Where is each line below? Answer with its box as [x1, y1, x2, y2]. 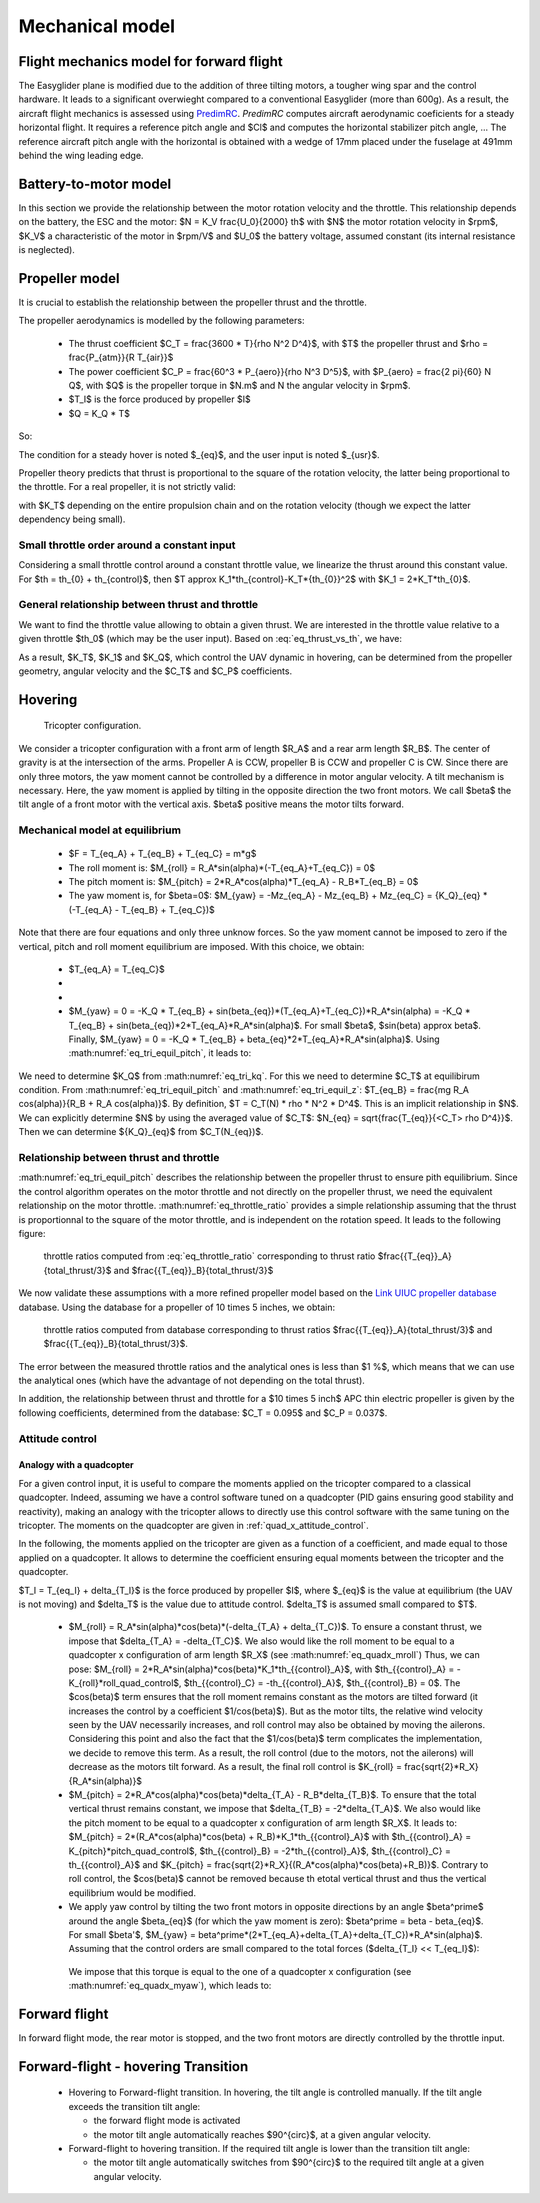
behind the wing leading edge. [18, 150, 144, 162]
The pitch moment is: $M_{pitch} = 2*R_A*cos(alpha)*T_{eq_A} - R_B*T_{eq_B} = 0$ [68, 876, 419, 888]
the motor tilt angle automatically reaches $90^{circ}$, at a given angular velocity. [93, 2128, 432, 2140]
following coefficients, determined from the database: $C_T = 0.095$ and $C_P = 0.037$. [18, 1406, 388, 1419]
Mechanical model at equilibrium [18, 823, 182, 837]
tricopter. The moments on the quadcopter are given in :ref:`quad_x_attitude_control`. [18, 1520, 369, 1531]
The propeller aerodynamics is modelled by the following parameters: [18, 315, 305, 327]
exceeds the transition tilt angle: [68, 2100, 201, 2112]
